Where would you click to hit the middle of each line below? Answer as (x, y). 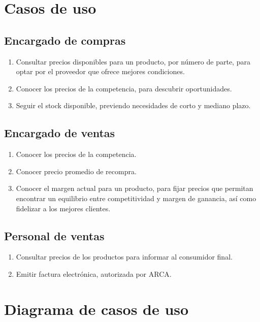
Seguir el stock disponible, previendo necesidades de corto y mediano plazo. (133, 105)
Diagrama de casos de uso (96, 309)
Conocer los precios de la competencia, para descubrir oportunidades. (124, 88)
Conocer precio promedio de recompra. (76, 171)
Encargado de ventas (60, 133)
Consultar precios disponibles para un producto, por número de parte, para (133, 61)
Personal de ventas (54, 235)
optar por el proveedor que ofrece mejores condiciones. (100, 71)
